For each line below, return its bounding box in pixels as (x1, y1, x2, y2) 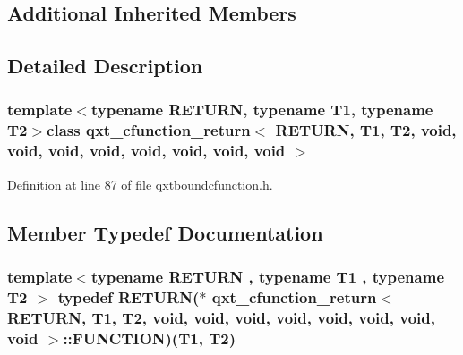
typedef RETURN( (57, 285, 200, 308)
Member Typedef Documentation (7, 218, 323, 246)
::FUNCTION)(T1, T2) (63, 326, 236, 349)
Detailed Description (7, 52, 203, 80)
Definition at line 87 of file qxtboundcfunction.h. (7, 174, 273, 193)
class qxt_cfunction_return (47, 119, 251, 141)
